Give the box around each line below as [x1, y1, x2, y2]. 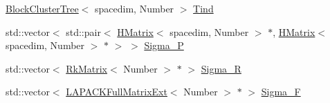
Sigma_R [201, 61, 241, 75]
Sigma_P [144, 38, 184, 53]
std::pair [66, 24, 101, 39]
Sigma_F [261, 84, 301, 99]
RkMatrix [66, 61, 107, 75]
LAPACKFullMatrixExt [66, 84, 167, 99]
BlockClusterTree [6, 1, 79, 15]
